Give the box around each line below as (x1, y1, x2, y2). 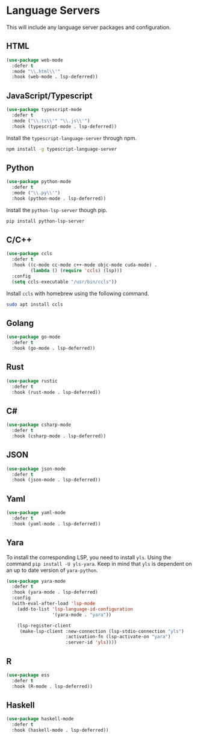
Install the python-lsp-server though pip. (6, 206, 108, 214)
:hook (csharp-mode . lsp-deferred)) (11, 433, 107, 439)
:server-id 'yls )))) (65, 639, 117, 645)
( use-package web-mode (6, 57, 63, 63)
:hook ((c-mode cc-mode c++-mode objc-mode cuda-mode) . (11, 262, 158, 268)
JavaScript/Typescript (6, 90, 93, 101)
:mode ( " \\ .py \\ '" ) (11, 190, 61, 196)
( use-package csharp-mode (6, 422, 71, 428)
